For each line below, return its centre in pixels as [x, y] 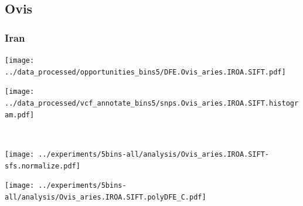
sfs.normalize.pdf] [42, 166]
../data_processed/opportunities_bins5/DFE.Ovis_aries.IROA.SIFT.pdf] [145, 72]
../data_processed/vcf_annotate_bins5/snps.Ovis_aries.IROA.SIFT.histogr [152, 103]
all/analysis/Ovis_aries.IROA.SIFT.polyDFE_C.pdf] [105, 197]
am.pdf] [20, 115]
